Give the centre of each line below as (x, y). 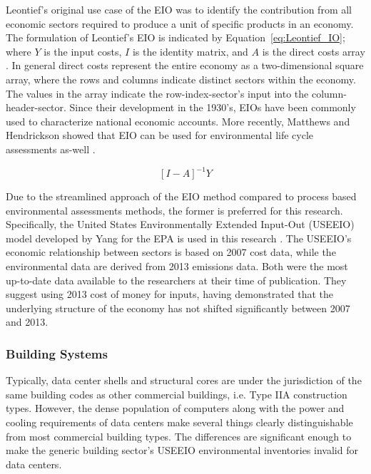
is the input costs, (83, 51)
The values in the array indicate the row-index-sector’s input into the (157, 93)
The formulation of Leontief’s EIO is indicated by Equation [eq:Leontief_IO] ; (176, 37)
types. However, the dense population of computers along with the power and (175, 408)
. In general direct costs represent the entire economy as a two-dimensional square (185, 65)
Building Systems (57, 353)
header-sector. (36, 107)
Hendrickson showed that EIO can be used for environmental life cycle (160, 135)
